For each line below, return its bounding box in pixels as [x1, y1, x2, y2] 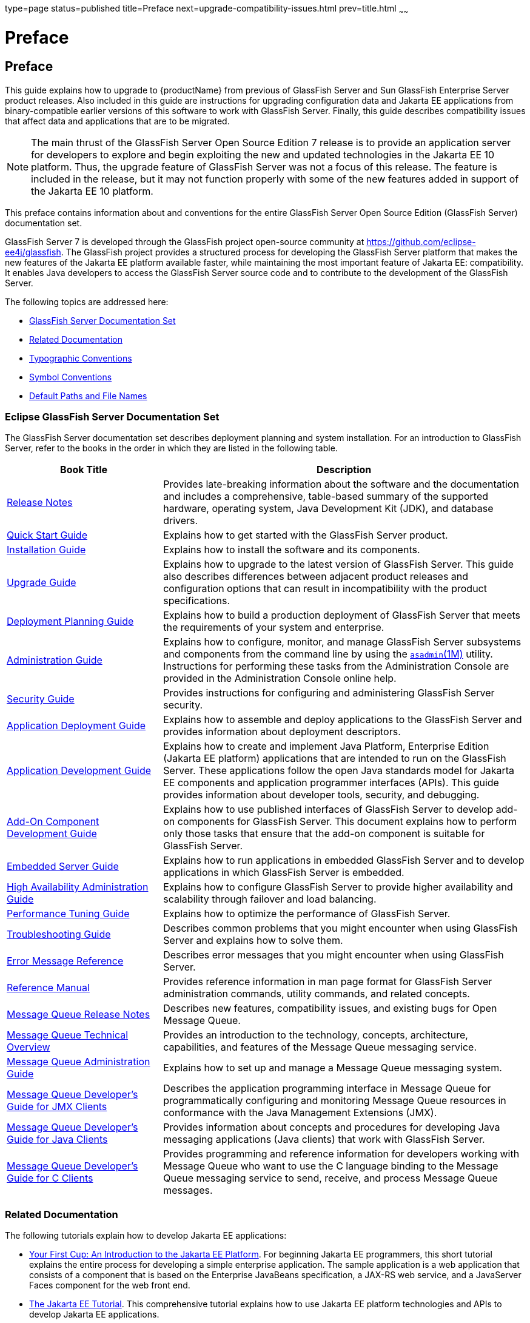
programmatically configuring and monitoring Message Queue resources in [163, 1094, 506, 1107]
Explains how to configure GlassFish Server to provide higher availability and [163, 881, 513, 894]
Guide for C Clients [7, 1172, 93, 1185]
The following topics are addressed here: [5, 296, 169, 307]
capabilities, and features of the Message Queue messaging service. [163, 1041, 477, 1054]
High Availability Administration [7, 881, 149, 894]
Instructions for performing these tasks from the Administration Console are [163, 660, 509, 673]
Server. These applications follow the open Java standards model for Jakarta [163, 764, 515, 777]
